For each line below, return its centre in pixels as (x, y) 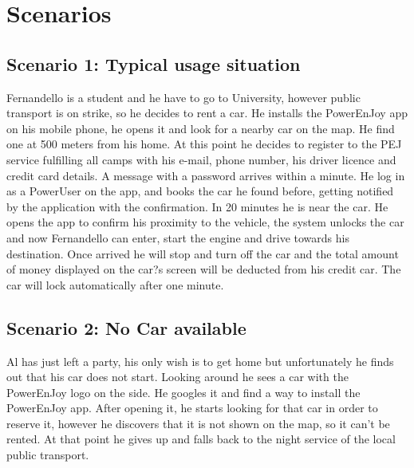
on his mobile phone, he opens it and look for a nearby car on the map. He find (201, 128)
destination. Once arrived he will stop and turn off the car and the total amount (203, 253)
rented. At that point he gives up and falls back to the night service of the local (201, 439)
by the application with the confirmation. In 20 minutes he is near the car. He (197, 206)
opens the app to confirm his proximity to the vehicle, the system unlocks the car (205, 222)
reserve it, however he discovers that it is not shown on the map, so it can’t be (198, 423)
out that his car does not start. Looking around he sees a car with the (177, 377)
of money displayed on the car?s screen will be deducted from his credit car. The (204, 269)
